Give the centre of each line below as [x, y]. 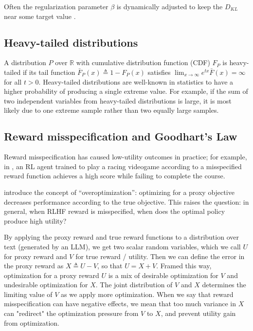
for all [13, 81]
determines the [224, 285]
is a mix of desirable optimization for [163, 275]
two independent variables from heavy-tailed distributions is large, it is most [118, 100]
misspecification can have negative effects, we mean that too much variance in [120, 304]
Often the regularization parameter [56, 6]
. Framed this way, [184, 266]
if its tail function [49, 72]
